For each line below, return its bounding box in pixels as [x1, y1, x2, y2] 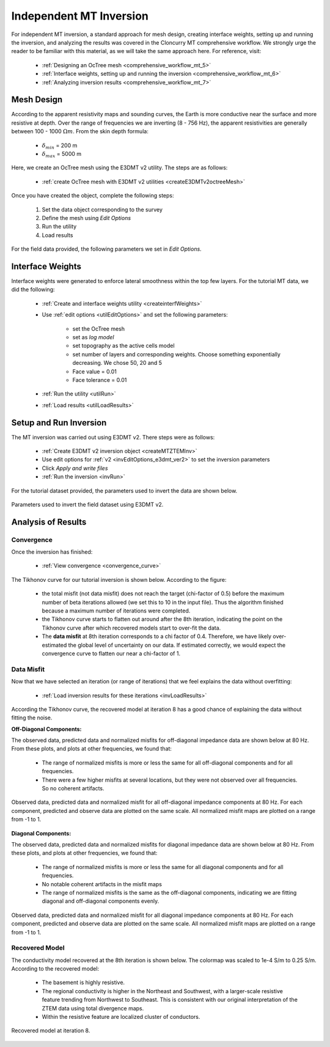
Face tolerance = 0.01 [72, 376, 127, 383]
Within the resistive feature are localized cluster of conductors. [42, 1013, 200, 1020]
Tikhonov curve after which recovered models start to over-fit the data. [42, 624, 221, 631]
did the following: [11, 286, 55, 293]
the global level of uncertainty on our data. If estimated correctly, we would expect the [68, 641, 286, 648]
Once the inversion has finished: [11, 548, 93, 556]
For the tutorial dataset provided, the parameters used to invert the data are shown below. [11, 487, 238, 494]
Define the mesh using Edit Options [42, 214, 131, 221]
